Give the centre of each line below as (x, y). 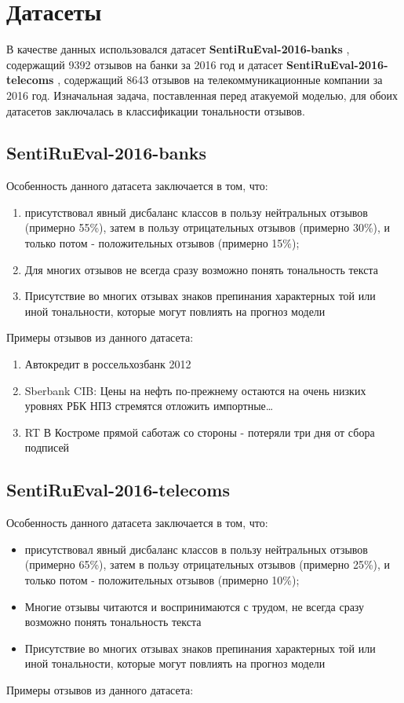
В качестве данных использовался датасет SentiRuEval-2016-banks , (178, 49)
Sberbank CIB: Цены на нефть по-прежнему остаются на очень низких (195, 390)
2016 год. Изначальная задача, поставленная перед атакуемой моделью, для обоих (202, 95)
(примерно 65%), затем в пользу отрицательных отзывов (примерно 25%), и (207, 564)
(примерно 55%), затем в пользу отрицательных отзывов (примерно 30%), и (207, 227)
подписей (47, 447)
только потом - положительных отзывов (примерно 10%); (162, 580)
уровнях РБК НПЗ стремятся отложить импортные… (149, 406)
